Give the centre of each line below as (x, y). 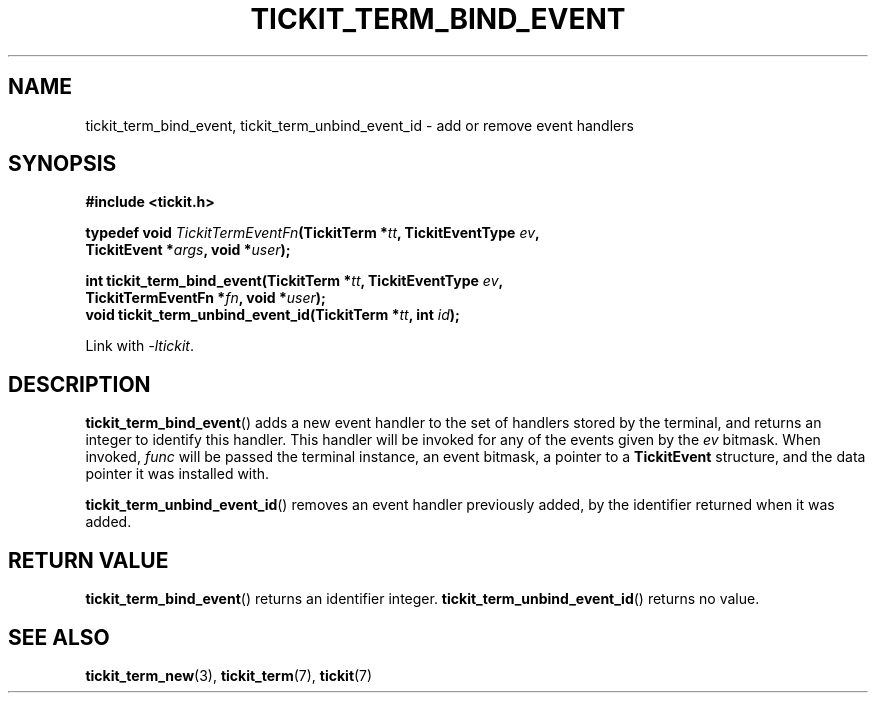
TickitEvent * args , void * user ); (188, 250)
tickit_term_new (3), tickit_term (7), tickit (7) (229, 675)
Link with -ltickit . (140, 346)
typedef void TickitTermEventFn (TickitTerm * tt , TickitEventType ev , (312, 233)
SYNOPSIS (62, 164)
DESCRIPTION (79, 384)
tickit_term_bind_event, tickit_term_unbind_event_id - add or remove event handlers (359, 125)
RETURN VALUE (88, 560)
